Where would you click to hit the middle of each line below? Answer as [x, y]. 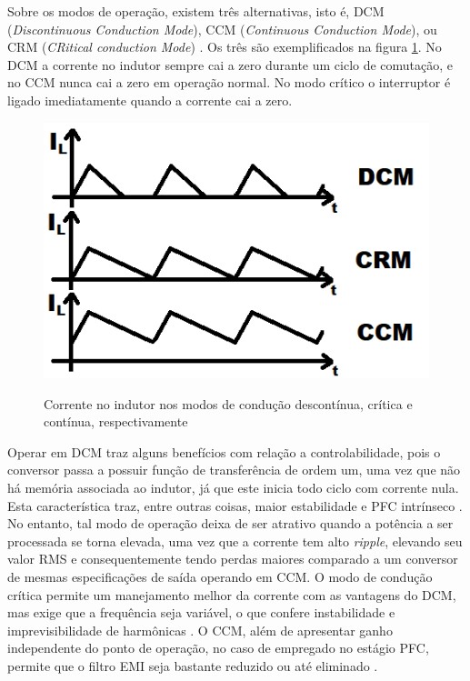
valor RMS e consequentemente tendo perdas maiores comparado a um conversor [233, 559]
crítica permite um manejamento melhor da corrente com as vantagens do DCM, [232, 594]
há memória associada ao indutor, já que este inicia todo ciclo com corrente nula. [233, 487]
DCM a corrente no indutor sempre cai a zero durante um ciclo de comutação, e [230, 64]
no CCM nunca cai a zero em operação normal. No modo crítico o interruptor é [229, 82]
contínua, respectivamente [116, 421]
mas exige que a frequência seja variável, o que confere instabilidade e [201, 612]
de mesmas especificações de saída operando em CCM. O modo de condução [220, 576]
